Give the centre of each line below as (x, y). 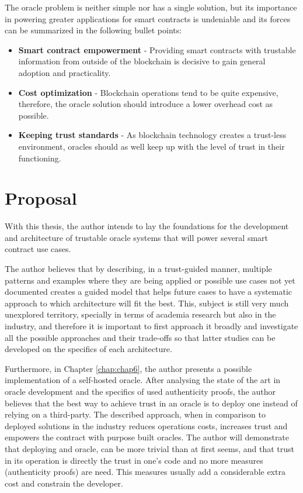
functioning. (40, 158)
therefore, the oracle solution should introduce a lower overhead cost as (146, 104)
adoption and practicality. (65, 72)
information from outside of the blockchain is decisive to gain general (142, 61)
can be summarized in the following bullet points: (93, 30)
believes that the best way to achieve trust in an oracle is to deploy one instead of (151, 403)
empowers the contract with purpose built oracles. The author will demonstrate (147, 437)
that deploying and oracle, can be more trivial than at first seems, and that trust (149, 448)
